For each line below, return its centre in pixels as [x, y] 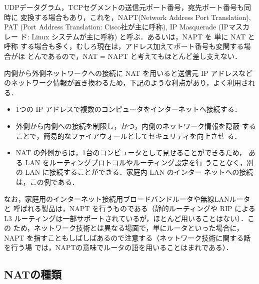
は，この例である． [47, 181]
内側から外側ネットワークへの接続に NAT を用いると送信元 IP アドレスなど [128, 73]
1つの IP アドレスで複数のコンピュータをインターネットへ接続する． [128, 109]
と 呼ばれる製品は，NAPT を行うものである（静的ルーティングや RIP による [130, 208]
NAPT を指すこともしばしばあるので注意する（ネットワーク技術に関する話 [127, 237]
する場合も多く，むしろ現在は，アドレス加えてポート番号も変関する [132, 46]
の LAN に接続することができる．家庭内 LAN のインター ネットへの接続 [134, 172]
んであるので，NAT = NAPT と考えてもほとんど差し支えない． [138, 56]
